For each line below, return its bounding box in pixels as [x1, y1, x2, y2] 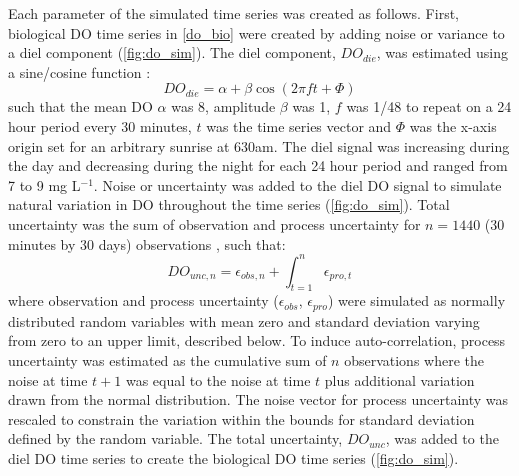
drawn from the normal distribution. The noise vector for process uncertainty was [8, 389, 509, 410]
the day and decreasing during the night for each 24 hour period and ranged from [8, 155, 508, 176]
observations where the [344, 350, 484, 371]
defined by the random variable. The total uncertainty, [8, 428, 343, 449]
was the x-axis [409, 115, 497, 136]
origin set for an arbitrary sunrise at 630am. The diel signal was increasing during [8, 135, 510, 156]
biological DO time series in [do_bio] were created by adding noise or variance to [8, 22, 505, 43]
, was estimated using [376, 42, 509, 63]
